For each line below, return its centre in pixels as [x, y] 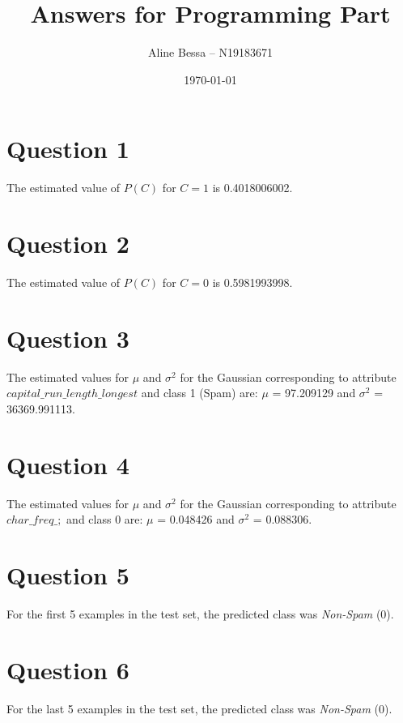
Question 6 [68, 669]
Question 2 [68, 244]
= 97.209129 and [314, 393]
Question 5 [68, 574]
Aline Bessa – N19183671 [210, 52]
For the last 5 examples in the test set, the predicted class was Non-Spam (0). [199, 708]
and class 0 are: [105, 519]
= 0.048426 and [196, 519]
